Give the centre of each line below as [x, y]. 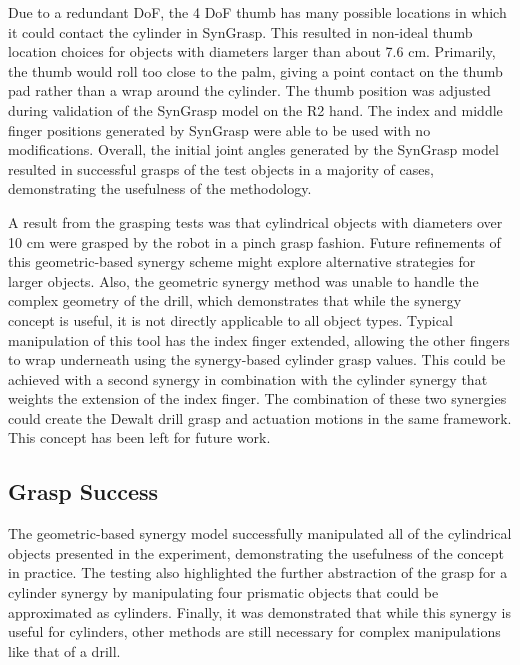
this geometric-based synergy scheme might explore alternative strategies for [242, 261]
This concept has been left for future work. [139, 437]
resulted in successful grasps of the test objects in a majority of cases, [221, 168]
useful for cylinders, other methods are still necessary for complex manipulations [254, 631]
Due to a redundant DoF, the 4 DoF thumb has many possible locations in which [257, 12]
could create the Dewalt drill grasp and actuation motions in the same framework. [260, 417]
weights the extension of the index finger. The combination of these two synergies [257, 398]
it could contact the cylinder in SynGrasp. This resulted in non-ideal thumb [240, 31]
